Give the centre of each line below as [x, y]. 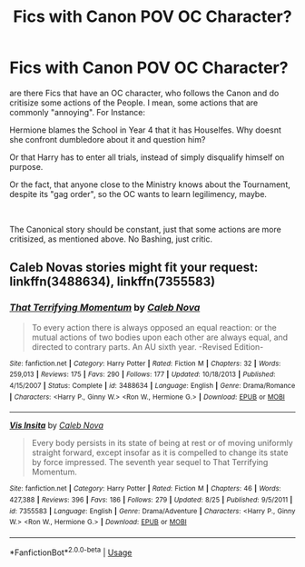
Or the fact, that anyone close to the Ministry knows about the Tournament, [150, 184]
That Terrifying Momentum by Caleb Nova [105, 308]
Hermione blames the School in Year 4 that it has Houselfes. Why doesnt [145, 130]
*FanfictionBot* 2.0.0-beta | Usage [71, 552]
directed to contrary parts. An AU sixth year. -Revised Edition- [148, 346]
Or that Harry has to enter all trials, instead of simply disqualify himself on [147, 157]
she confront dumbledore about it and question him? [108, 139]
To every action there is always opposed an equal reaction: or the [154, 327]
